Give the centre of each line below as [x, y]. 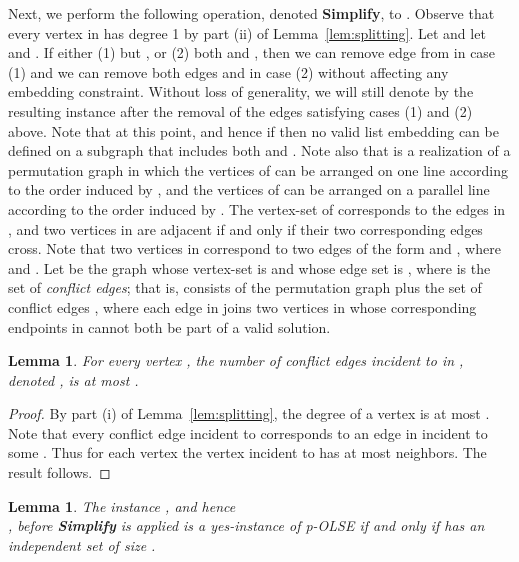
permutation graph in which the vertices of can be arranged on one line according [258, 169]
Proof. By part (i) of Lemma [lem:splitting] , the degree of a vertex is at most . [249, 413]
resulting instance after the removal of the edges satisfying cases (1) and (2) [240, 110]
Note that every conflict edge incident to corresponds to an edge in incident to [248, 432]
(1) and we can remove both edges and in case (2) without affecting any [228, 71]
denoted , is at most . [73, 379]
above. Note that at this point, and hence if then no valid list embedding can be [253, 130]
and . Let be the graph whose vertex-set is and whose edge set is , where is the [249, 267]
